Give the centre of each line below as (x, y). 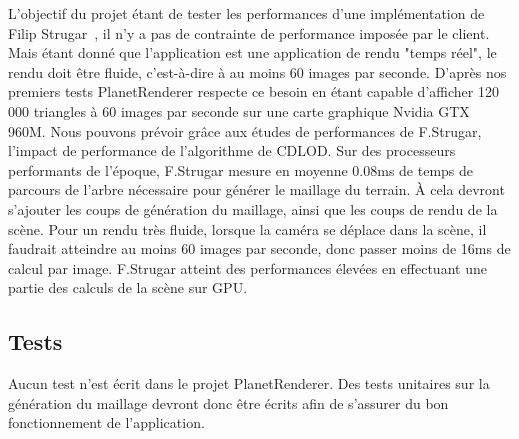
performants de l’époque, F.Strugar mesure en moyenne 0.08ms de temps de (241, 169)
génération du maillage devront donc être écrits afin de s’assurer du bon (228, 402)
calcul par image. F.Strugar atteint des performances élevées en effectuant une (247, 267)
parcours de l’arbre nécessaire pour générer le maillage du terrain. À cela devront (256, 189)
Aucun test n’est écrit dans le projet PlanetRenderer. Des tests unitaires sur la (249, 383)
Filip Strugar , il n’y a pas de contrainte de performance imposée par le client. (249, 32)
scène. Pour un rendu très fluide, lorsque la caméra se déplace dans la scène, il (247, 228)
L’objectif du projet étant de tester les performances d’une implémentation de (246, 13)
